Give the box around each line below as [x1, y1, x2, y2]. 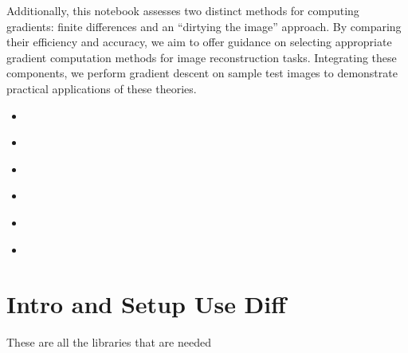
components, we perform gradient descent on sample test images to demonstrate [6, 65, 398, 81]
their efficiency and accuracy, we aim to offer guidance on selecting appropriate [6, 33, 392, 50]
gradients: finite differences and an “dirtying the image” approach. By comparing [6, 18, 402, 34]
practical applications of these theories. [6, 80, 197, 96]
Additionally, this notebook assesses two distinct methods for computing [6, 2, 359, 18]
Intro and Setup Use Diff [6, 288, 287, 320]
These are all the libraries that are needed [6, 334, 211, 351]
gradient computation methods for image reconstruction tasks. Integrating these [6, 49, 397, 65]
